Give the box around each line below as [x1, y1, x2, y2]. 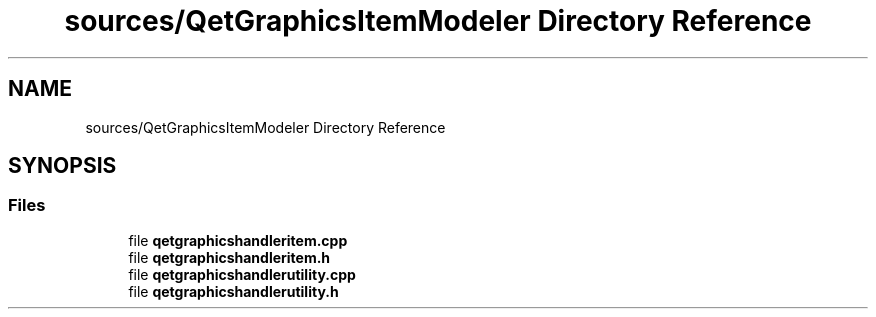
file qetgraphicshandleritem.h [128, 248, 331, 266]
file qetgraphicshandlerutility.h [128, 282, 339, 300]
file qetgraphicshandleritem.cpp [128, 231, 348, 249]
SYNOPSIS [8, 153, 117, 179]
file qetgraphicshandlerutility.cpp [128, 265, 356, 283]
